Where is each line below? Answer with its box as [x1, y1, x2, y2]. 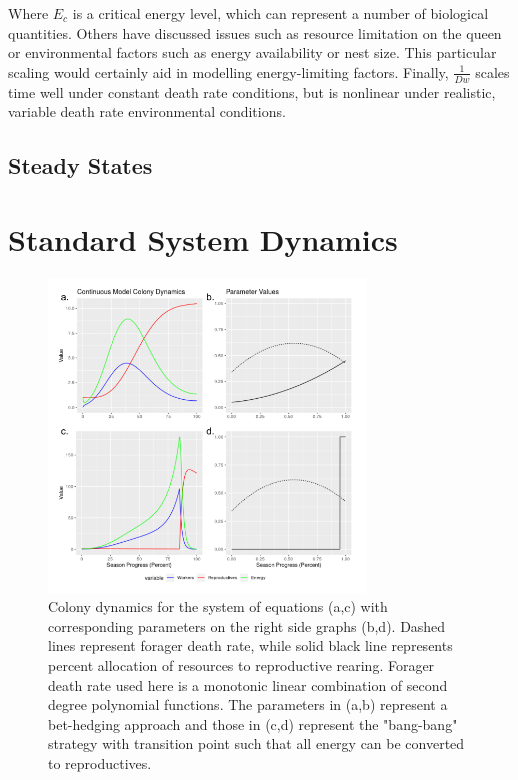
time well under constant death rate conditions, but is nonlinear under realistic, [8, 81, 496, 102]
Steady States [8, 150, 153, 181]
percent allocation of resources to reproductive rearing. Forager [48, 654, 435, 675]
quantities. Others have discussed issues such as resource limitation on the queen [8, 22, 502, 43]
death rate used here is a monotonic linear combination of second [48, 674, 448, 695]
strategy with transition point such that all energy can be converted [48, 733, 465, 754]
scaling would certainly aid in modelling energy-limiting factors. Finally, [8, 61, 449, 82]
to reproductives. [48, 752, 152, 773]
